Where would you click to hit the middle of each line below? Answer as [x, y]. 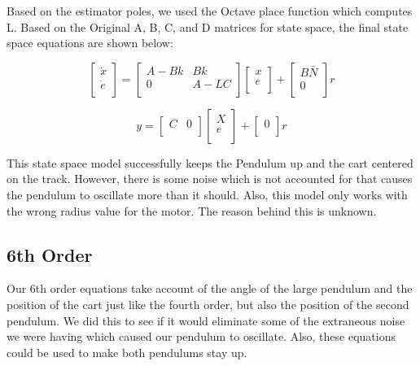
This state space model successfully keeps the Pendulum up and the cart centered [210, 162]
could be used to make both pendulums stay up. [127, 352]
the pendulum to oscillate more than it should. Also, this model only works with [207, 194]
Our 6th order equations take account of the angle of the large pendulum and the [210, 288]
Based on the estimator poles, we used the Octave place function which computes [210, 11]
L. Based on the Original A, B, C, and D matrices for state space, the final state [208, 26]
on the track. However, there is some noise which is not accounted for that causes [210, 179]
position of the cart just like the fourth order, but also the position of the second [208, 304]
